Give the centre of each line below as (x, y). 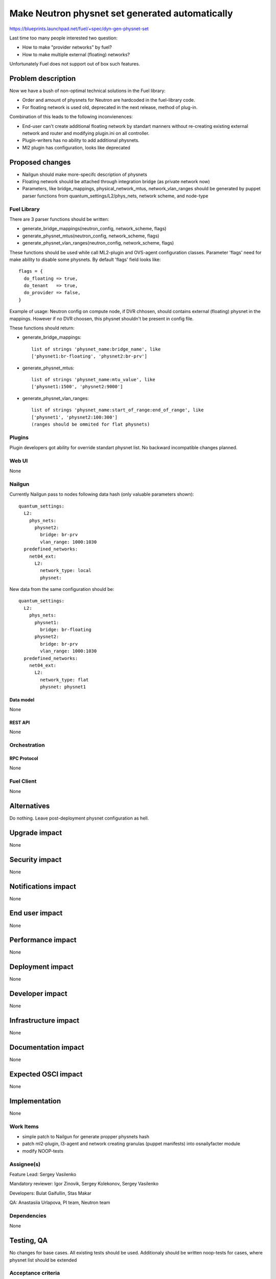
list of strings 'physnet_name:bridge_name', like (96, 349)
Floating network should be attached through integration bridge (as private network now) (116, 182)
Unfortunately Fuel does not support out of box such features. (75, 64)
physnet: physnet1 (63, 687)
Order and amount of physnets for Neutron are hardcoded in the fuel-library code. (109, 100)
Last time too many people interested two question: (63, 38)
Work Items (24, 1127)
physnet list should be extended (43, 1260)
